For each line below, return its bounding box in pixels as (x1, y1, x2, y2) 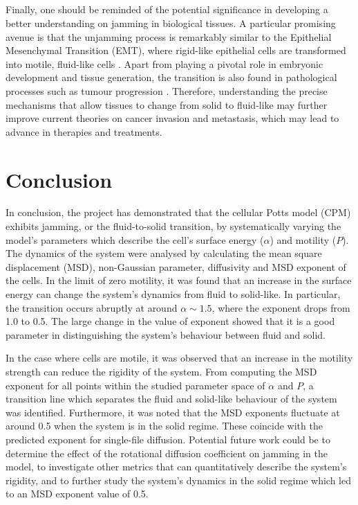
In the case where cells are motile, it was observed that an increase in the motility (6, 351, 353, 365)
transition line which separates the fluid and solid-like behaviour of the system (6, 391, 337, 406)
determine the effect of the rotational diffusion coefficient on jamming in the (6, 445, 328, 460)
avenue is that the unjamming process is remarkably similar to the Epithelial (6, 29, 332, 44)
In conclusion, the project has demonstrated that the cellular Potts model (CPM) (6, 205, 351, 220)
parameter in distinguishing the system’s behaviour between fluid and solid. (6, 327, 326, 342)
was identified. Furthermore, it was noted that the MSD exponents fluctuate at (6, 405, 340, 419)
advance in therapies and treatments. (6, 124, 162, 139)
